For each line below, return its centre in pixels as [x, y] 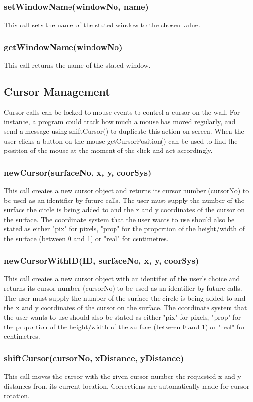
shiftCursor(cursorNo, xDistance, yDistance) [94, 358]
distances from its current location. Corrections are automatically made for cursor [127, 386]
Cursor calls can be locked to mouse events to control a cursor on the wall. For [122, 112]
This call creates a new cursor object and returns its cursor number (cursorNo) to [126, 190]
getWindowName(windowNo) [63, 46]
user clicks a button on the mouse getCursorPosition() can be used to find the [121, 140]
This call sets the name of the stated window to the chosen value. [102, 25]
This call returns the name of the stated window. [77, 65]
